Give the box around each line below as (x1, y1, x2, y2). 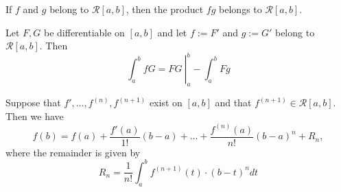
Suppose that (5, 95, 61, 110)
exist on (149, 95, 183, 110)
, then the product (126, 2, 204, 16)
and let (157, 25, 187, 39)
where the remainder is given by (5, 145, 141, 159)
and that (215, 95, 252, 110)
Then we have (5, 108, 64, 123)
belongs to (219, 2, 262, 16)
